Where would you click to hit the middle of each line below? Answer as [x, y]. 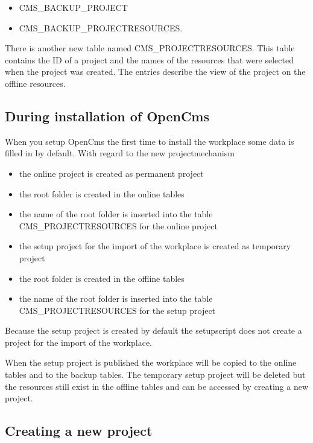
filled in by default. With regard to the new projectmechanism [120, 153]
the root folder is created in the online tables [102, 193]
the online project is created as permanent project [111, 173]
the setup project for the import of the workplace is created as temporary [155, 246]
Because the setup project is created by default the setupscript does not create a [153, 330]
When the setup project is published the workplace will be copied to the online [151, 362]
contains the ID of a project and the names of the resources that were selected [149, 59]
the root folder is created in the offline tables [102, 278]
